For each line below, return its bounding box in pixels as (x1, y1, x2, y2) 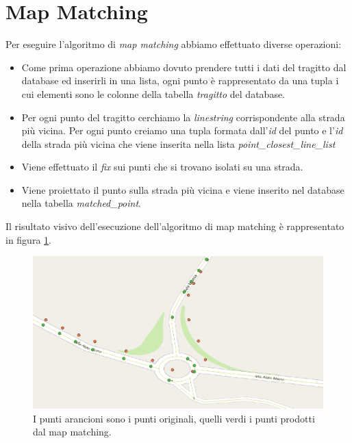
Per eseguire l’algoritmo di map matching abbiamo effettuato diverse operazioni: (5, 37, 342, 51)
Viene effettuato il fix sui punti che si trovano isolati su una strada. (21, 160, 303, 174)
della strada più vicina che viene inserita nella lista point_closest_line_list (21, 136, 336, 151)
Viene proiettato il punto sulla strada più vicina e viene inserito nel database (21, 182, 344, 197)
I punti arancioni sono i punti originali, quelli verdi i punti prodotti (33, 411, 315, 425)
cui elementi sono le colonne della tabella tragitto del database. (21, 86, 286, 101)
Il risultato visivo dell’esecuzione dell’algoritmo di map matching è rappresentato (5, 219, 344, 233)
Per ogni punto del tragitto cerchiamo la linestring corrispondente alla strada (21, 110, 345, 124)
